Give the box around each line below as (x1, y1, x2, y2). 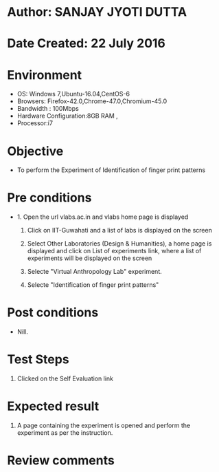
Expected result (7, 398, 100, 414)
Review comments (7, 453, 115, 469)
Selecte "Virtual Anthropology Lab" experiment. (27, 268, 163, 276)
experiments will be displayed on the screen (27, 254, 152, 262)
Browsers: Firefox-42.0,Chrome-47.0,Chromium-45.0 (16, 97, 168, 105)
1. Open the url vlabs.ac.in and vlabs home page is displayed (16, 213, 189, 221)
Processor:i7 (16, 119, 54, 127)
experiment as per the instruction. (16, 429, 113, 437)
